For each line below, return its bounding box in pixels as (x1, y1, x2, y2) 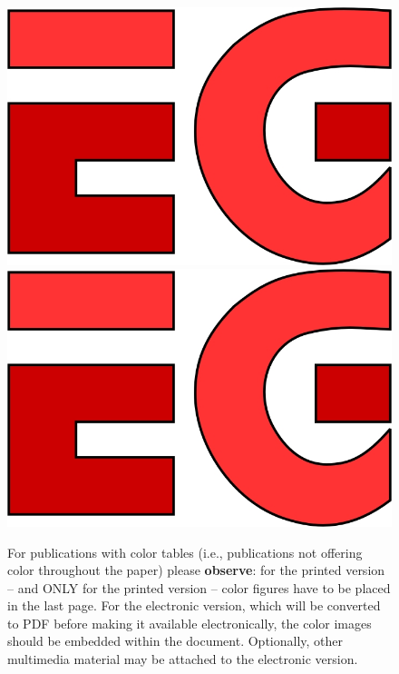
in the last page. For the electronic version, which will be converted (7, 596, 381, 615)
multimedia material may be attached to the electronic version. (7, 649, 358, 669)
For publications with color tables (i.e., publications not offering (7, 542, 363, 561)
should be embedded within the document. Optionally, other (7, 631, 344, 650)
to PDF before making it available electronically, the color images (7, 613, 372, 632)
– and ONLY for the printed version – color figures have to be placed (7, 578, 391, 597)
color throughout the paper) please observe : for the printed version (7, 560, 385, 580)
